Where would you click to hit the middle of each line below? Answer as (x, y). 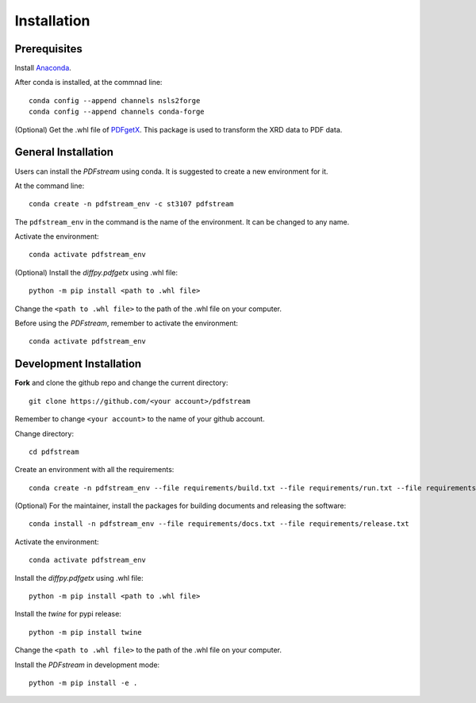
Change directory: (44, 433)
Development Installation (78, 364)
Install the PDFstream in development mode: (87, 665)
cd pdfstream (54, 451)
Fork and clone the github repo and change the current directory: (121, 383)
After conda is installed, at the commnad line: (88, 83)
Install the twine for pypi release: (68, 614)
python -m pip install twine (85, 632)
